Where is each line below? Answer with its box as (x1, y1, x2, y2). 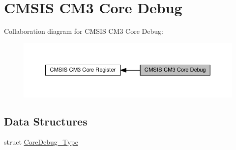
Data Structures (4, 114, 88, 129)
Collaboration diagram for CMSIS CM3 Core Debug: (4, 26, 163, 36)
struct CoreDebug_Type (4, 137, 78, 147)
